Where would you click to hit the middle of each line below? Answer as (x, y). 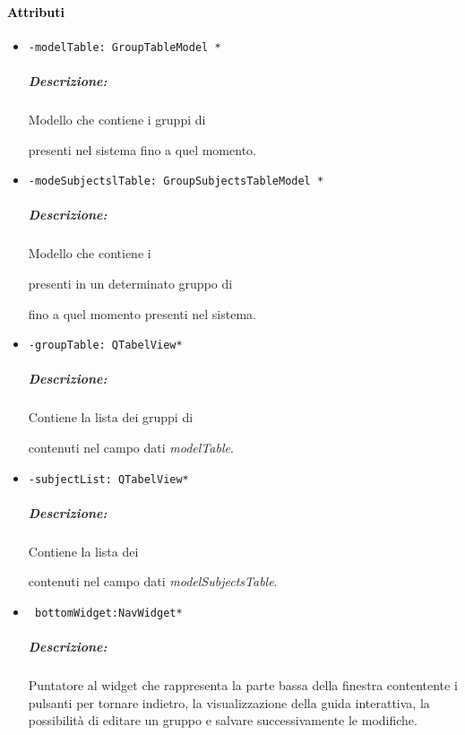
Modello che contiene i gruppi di (117, 120)
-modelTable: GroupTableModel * (125, 47)
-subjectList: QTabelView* (108, 479)
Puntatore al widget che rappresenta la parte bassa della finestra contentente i (243, 685)
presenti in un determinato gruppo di (130, 284)
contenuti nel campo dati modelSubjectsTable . (153, 581)
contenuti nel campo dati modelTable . (131, 448)
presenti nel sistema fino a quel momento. (142, 149)
